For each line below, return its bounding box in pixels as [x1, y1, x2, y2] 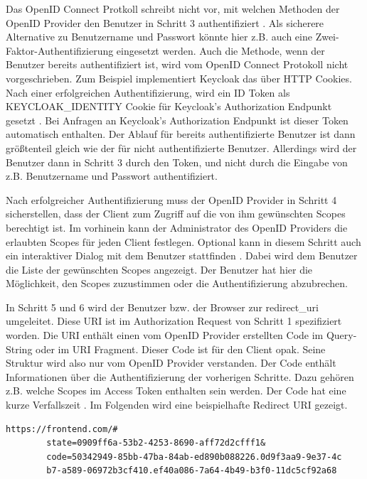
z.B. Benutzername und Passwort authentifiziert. [6, 168, 218, 183]
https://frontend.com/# [6, 424, 118, 434]
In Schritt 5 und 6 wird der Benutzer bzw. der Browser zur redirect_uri [6, 299, 319, 314]
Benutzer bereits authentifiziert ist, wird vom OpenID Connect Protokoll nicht [6, 57, 349, 72]
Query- [326, 328, 357, 343]
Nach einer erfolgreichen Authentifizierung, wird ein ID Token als [6, 85, 290, 99]
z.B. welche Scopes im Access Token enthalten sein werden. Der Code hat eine [6, 383, 346, 398]
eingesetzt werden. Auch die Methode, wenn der [116, 43, 325, 58]
